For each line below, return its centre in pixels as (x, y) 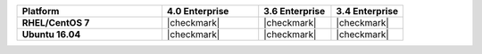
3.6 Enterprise (295, 11)
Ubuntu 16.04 (51, 34)
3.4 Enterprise (367, 11)
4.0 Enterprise (198, 11)
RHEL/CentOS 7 (56, 23)
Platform (41, 11)
